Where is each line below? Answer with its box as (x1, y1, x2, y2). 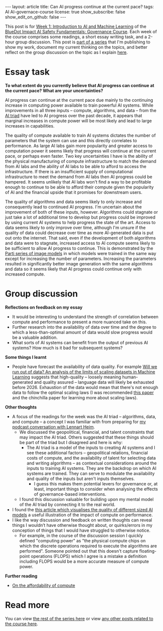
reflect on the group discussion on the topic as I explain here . (5, 50, 128, 55)
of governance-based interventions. (34, 491, 107, 497)
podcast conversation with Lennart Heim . (12, 424, 95, 429)
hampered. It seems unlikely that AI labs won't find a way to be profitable (5, 179, 151, 185)
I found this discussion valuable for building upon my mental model (19, 496, 154, 502)
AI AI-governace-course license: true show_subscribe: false (5, 9, 126, 15)
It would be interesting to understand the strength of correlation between (12, 314, 159, 319)
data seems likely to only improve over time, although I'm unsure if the (5, 224, 146, 230)
